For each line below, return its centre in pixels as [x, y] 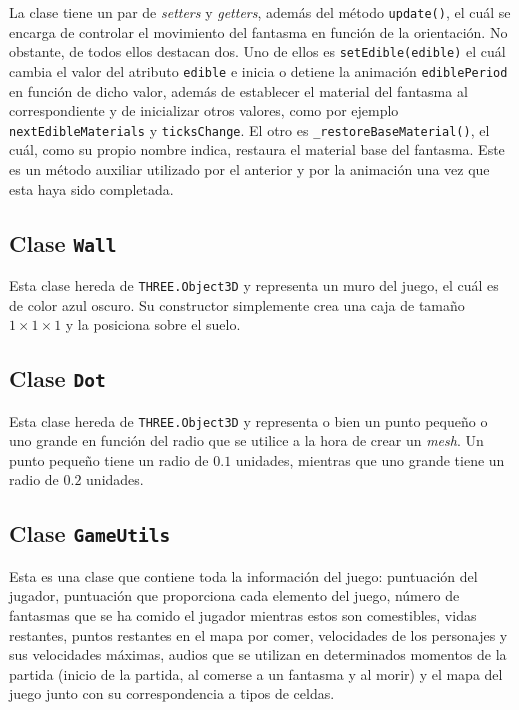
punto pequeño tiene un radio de [109, 459]
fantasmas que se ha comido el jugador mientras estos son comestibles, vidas [243, 615]
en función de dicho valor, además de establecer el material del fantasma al [238, 90]
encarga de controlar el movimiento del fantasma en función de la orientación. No [258, 31]
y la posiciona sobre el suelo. [153, 324]
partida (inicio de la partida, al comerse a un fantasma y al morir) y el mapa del [256, 673]
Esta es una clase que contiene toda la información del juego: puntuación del [243, 575]
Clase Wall [63, 242]
